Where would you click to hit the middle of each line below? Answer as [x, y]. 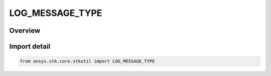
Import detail [30, 46]
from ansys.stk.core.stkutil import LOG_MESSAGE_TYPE [87, 61]
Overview [25, 31]
